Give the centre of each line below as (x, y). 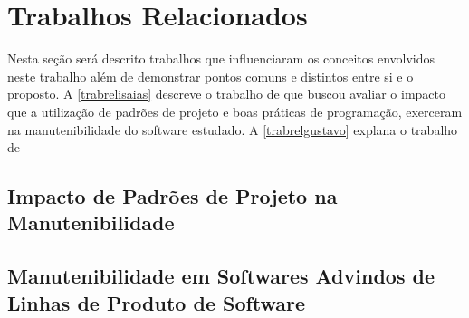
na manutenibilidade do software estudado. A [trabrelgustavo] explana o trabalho (233, 129)
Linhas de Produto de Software (157, 302)
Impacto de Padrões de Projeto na (172, 196)
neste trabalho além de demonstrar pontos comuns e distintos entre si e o (211, 76)
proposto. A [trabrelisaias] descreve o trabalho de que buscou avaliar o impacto (227, 94)
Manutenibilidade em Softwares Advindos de (221, 276)
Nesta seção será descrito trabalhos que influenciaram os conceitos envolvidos (221, 58)
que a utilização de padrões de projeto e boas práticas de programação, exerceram (235, 111)
